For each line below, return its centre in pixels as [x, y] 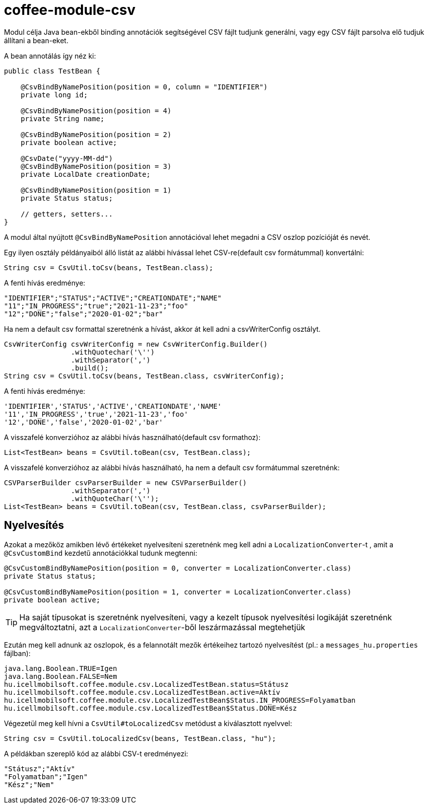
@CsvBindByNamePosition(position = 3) [96, 166]
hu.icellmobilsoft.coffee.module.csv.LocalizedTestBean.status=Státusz [146, 684]
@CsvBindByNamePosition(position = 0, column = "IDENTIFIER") [144, 87]
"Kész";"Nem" [29, 784]
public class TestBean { [52, 71]
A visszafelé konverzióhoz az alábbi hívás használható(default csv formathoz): [132, 437]
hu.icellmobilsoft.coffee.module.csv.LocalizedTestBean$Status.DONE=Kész [151, 708]
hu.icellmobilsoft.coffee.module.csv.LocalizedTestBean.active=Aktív [142, 692]
